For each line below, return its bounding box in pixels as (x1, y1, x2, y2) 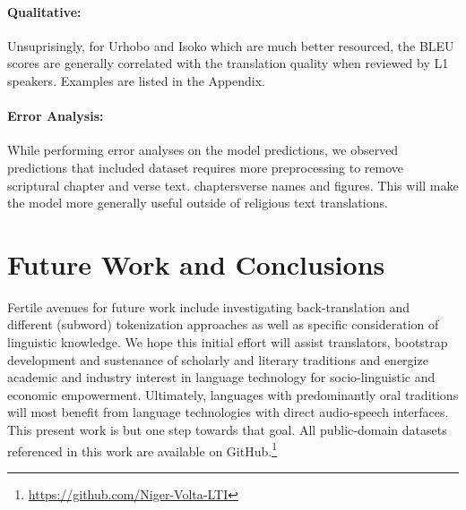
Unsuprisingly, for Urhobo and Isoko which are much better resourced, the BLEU (7, 36, 454, 55)
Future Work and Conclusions (7, 245, 385, 282)
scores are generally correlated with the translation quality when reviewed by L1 (7, 54, 449, 72)
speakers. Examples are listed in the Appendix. (7, 71, 265, 89)
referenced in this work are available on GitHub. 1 (7, 438, 277, 460)
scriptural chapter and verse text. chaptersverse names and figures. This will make (7, 175, 459, 194)
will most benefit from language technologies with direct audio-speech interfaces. (7, 403, 449, 421)
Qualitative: (7, 2, 82, 21)
